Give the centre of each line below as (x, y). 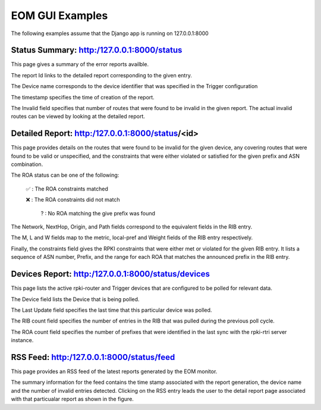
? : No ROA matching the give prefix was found (98, 213)
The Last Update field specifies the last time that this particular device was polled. (111, 310)
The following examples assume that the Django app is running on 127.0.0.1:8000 (110, 33)
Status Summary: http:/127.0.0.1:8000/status (97, 50)
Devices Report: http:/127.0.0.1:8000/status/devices (111, 274)
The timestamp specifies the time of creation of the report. (83, 97)
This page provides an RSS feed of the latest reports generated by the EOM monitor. (114, 371)
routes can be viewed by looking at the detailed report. (78, 117)
